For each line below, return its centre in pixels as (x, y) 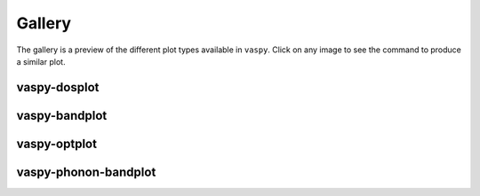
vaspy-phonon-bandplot (86, 172)
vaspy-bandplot (62, 115)
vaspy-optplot (57, 143)
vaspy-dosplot (58, 87)
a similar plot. (41, 61)
